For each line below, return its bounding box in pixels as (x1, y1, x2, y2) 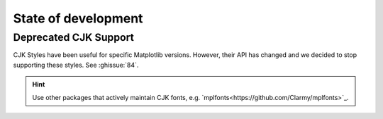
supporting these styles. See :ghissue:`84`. (13, 61, 139, 69)
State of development (13, 11, 143, 26)
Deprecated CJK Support (13, 31, 135, 44)
